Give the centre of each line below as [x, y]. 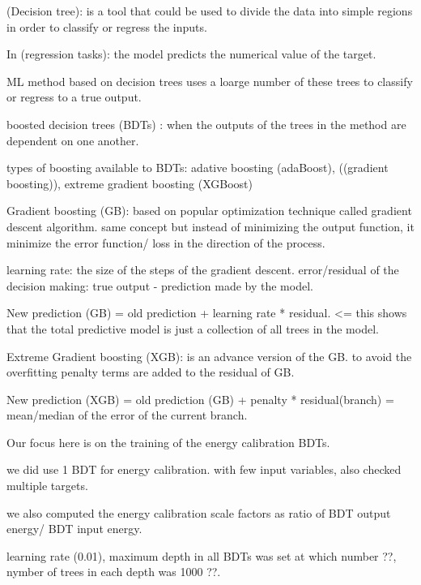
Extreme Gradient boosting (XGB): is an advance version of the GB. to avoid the [209, 356]
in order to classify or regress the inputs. [107, 26]
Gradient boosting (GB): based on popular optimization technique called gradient [209, 211]
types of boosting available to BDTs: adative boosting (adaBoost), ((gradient [198, 168]
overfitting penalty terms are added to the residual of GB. [151, 372]
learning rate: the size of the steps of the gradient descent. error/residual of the [203, 270]
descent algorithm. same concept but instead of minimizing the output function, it [210, 226]
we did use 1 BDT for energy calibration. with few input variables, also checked [204, 469]
